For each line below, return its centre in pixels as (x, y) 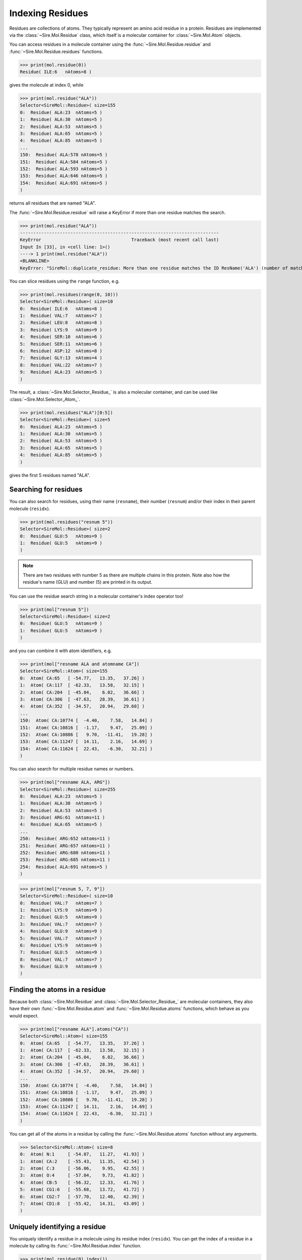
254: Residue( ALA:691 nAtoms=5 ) (64, 867)
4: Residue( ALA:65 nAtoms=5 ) (61, 825)
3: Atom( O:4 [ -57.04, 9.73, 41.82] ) (82, 1175)
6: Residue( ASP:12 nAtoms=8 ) (61, 351)
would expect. (24, 1016)
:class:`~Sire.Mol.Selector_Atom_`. (45, 399)
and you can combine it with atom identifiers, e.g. (61, 651)
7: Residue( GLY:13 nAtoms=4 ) (61, 358)
